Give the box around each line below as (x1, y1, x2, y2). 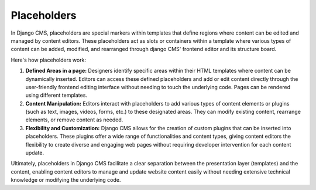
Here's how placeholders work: (11, 56, 87, 63)
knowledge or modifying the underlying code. (11, 177, 121, 184)
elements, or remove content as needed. (25, 116, 123, 123)
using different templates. (25, 91, 88, 99)
